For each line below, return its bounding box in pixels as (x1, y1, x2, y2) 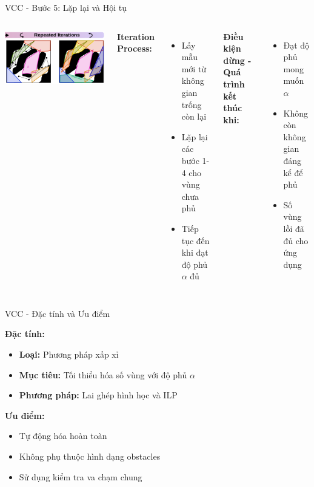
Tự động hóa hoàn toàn (19, 429, 107, 442)
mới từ (181, 62, 207, 75)
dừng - (223, 53, 252, 66)
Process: (116, 42, 152, 55)
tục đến (181, 234, 210, 247)
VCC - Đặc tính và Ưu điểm (5, 307, 110, 319)
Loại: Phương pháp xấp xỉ (19, 348, 119, 361)
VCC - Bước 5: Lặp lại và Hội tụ (5, 1, 127, 13)
